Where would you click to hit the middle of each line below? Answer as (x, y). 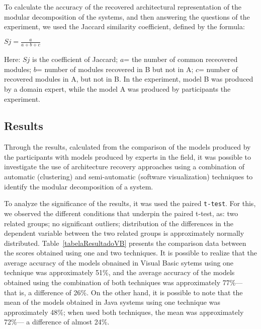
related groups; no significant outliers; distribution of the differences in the (119, 223)
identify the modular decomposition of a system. (79, 186)
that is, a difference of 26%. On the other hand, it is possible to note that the (123, 292)
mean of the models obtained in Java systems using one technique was (112, 302)
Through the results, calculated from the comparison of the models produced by (127, 147)
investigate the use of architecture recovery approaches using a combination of (124, 167)
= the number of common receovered (181, 59)
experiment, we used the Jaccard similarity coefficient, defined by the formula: (124, 26)
